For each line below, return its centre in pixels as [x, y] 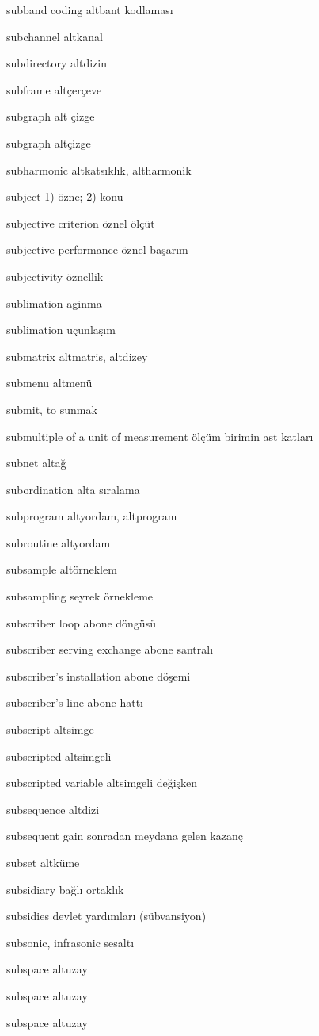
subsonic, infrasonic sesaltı [70, 942]
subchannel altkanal [55, 36]
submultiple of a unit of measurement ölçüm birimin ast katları [160, 436]
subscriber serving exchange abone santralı [110, 649]
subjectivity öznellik [55, 276]
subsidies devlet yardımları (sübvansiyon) [106, 916]
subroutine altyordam [59, 542]
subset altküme [43, 862]
